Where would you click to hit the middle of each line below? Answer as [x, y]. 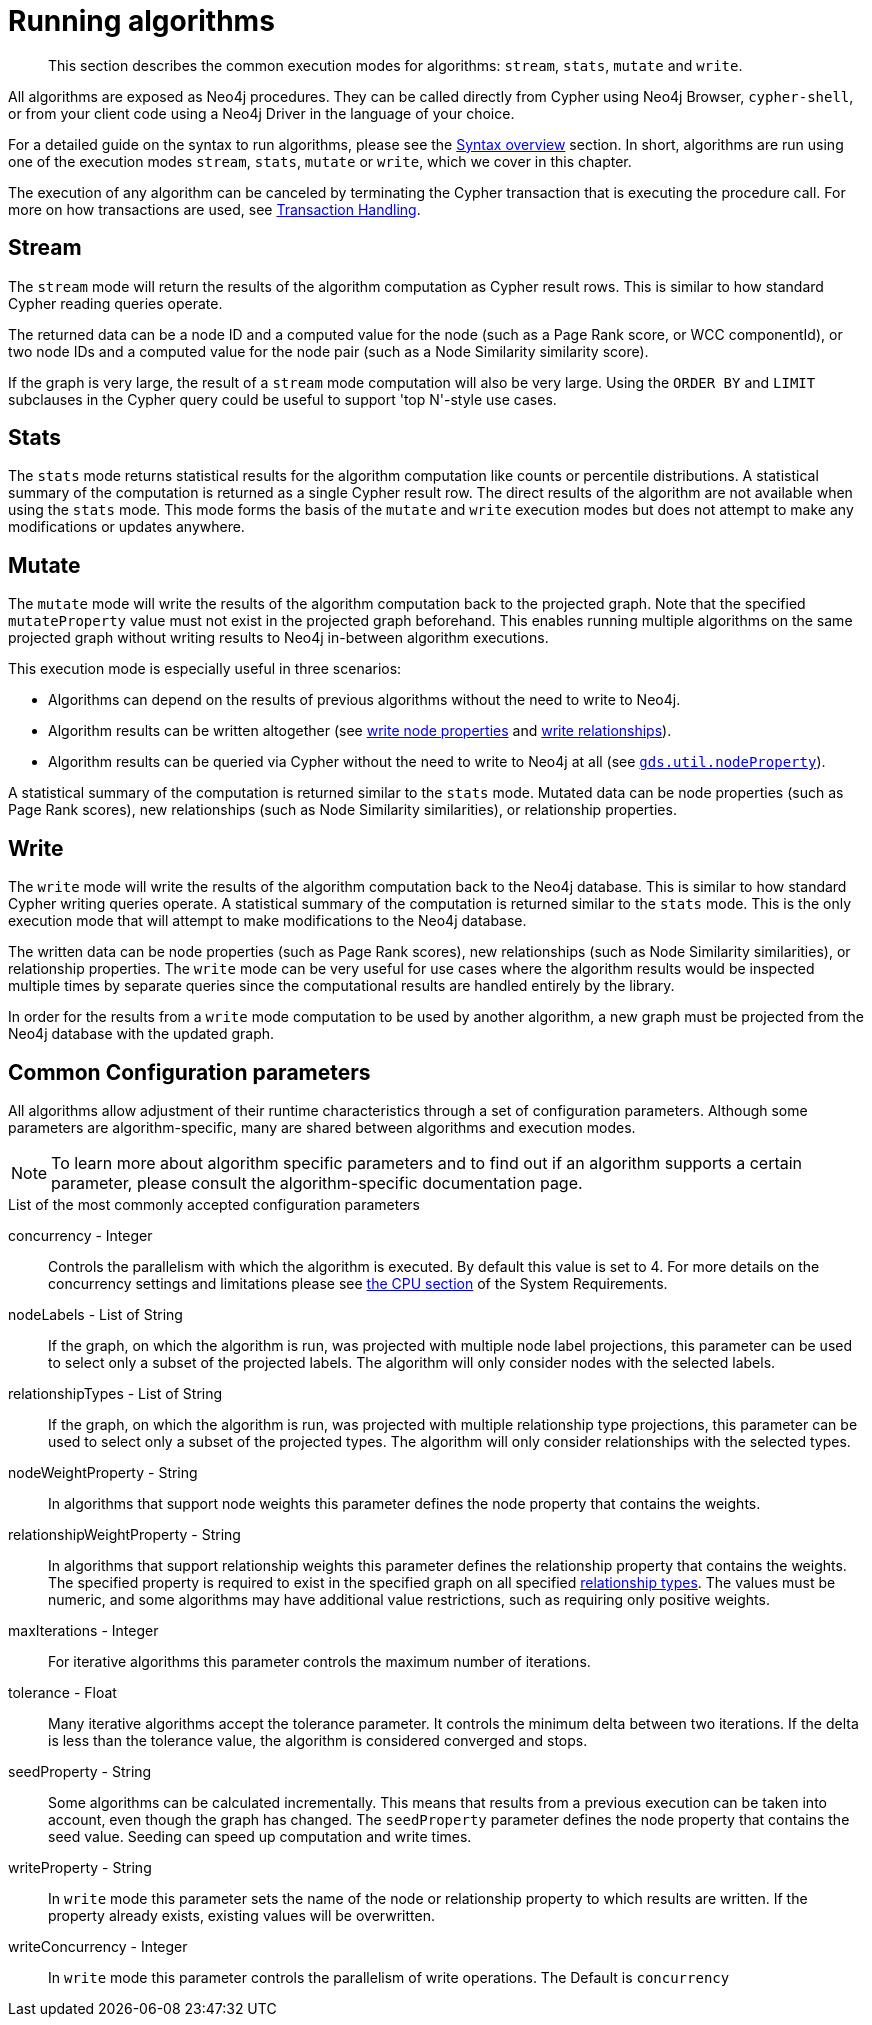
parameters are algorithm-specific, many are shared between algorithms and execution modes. [322, 1127]
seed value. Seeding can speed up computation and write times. [260, 1836]
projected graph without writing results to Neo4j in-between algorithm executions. [278, 638]
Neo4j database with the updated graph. [141, 1034]
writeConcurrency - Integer [98, 1946]
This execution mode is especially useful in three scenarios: [205, 669]
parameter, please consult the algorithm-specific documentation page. [317, 1182]
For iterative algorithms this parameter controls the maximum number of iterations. [319, 1661]
